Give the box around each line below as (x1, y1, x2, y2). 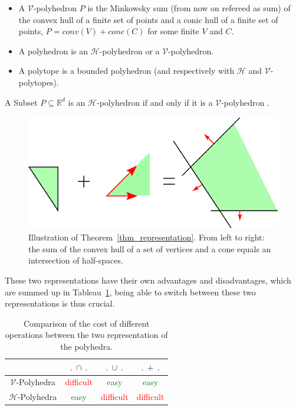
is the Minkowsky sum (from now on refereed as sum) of (87, 2, 291, 14)
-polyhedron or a (99, 44, 160, 57)
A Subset (5, 96, 38, 108)
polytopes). (18, 76, 59, 88)
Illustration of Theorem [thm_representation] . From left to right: (28, 231, 265, 243)
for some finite (147, 25, 199, 37)
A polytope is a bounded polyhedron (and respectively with (18, 64, 235, 77)
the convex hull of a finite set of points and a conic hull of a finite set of (18, 13, 278, 25)
